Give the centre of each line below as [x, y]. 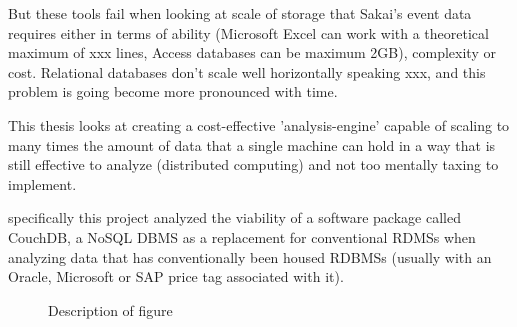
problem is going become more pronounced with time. [173, 91]
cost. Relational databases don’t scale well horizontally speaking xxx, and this [247, 71]
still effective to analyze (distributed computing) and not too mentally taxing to [253, 164]
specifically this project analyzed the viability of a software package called [234, 217]
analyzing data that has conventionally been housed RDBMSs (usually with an [250, 256]
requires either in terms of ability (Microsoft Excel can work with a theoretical [248, 32]
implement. [42, 183]
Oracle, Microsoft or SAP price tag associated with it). [176, 276]
